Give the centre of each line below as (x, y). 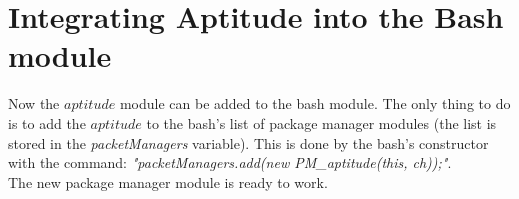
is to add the (47, 122)
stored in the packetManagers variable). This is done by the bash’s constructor (248, 142)
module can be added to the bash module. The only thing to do (315, 103)
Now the (34, 103)
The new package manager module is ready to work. (168, 181)
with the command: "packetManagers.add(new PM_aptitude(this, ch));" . (230, 162)
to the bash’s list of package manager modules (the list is (321, 122)
